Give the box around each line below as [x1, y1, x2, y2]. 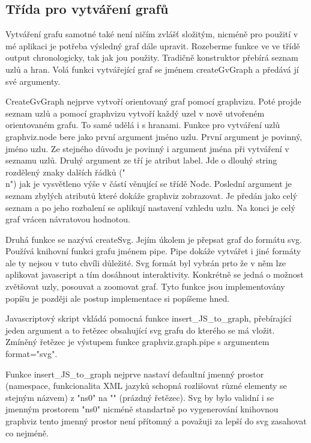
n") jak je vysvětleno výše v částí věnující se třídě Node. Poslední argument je [5, 177, 292, 190]
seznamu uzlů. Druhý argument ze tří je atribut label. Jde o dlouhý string [5, 154, 277, 167]
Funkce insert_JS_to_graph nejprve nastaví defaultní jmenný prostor [5, 367, 264, 380]
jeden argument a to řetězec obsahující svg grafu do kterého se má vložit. [5, 323, 275, 336]
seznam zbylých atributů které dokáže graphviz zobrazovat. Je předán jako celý [5, 189, 297, 201]
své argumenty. [5, 75, 61, 87]
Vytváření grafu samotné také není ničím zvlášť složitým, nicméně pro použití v [5, 28, 298, 40]
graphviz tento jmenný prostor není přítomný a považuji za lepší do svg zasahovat [5, 415, 307, 427]
